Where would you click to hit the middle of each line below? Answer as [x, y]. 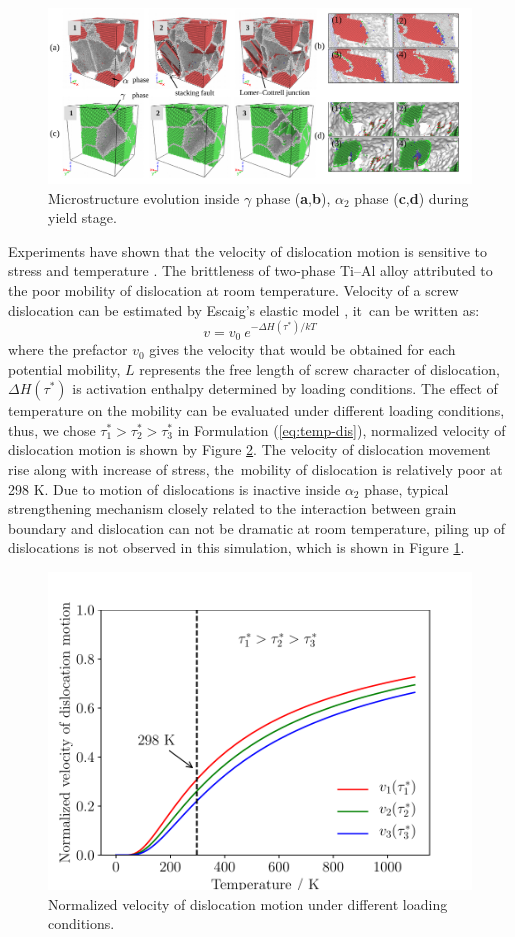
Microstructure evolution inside [144, 197]
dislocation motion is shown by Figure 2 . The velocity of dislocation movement [249, 449]
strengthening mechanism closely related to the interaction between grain [232, 508]
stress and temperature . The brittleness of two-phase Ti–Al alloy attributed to [250, 270]
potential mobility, [64, 368]
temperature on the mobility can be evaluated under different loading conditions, [256, 410]
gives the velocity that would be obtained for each [302, 349]
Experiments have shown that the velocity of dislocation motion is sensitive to [248, 250]
